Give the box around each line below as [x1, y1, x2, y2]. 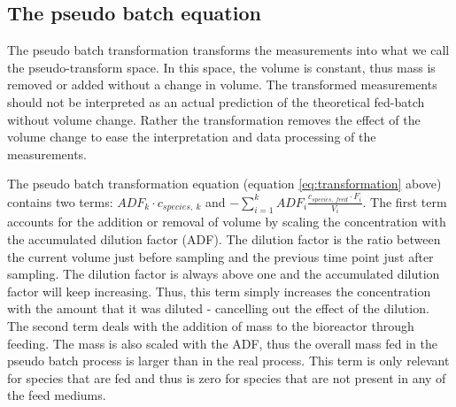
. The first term [362, 192, 447, 211]
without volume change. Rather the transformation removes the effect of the [7, 110, 421, 128]
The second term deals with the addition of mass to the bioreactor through [7, 316, 414, 334]
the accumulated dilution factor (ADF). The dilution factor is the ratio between [7, 229, 441, 248]
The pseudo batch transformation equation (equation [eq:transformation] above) [7, 174, 442, 193]
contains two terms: [7, 192, 113, 211]
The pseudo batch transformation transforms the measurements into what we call [7, 41, 450, 59]
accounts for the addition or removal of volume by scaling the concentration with [7, 212, 446, 231]
